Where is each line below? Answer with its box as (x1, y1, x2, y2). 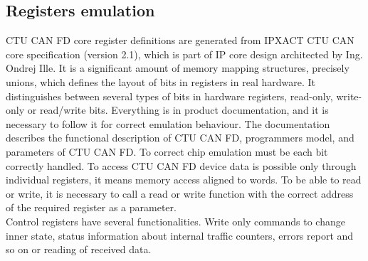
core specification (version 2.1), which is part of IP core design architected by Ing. (6, 46, 363, 61)
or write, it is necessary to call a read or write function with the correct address (6, 186, 354, 201)
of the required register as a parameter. (6, 200, 177, 215)
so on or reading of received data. (6, 242, 152, 257)
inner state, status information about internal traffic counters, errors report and (6, 228, 354, 243)
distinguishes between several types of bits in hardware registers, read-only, (6, 88, 333, 103)
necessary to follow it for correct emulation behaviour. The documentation (6, 116, 330, 131)
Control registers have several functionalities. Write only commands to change (6, 213, 345, 228)
